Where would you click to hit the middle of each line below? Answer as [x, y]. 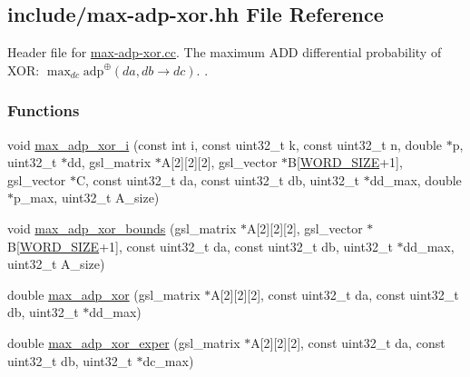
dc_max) [168, 360]
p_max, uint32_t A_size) [87, 198]
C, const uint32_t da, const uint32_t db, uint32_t [218, 179]
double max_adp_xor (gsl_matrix [104, 294]
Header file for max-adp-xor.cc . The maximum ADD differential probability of [225, 52]
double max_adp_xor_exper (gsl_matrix [124, 342]
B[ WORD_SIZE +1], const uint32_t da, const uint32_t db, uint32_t [200, 246]
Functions [44, 110]
